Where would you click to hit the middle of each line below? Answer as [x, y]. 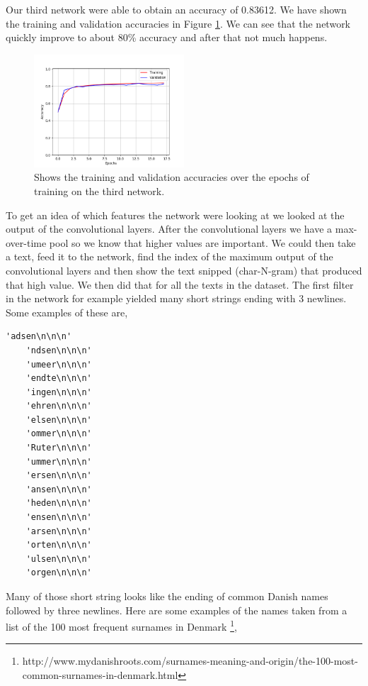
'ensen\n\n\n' [59, 518]
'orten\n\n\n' [59, 545]
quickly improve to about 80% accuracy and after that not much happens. [167, 37]
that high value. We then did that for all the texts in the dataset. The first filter [180, 284]
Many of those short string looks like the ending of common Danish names [167, 596]
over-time [26, 242]
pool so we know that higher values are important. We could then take [202, 242]
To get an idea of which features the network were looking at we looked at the [175, 215]
